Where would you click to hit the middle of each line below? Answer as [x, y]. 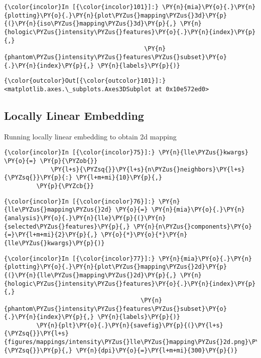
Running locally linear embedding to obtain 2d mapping [90, 136]
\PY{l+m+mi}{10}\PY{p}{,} [119, 178]
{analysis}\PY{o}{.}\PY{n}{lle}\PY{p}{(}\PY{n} [85, 218]
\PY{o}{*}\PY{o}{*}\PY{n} [144, 235]
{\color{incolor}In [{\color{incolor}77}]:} [80, 258]
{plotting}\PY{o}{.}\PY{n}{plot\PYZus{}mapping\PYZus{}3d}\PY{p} [115, 15]
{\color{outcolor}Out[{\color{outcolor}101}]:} [85, 81]
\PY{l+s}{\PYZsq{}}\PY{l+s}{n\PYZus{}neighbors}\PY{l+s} [148, 169]
